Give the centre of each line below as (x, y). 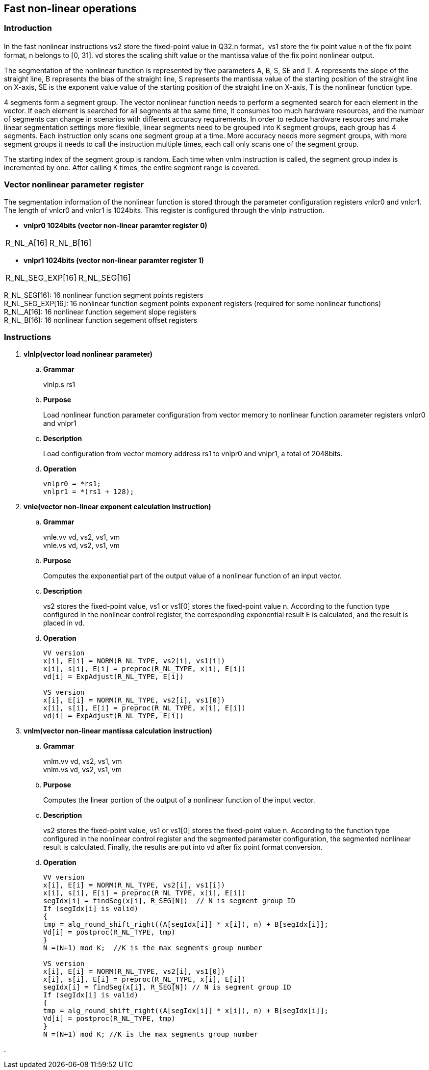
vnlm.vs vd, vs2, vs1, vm (82, 770)
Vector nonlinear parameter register (74, 185)
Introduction (28, 28)
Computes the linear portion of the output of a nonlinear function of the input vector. (179, 800)
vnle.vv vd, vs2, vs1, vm (82, 537)
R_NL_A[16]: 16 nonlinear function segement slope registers (100, 312)
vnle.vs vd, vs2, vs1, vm (81, 546)
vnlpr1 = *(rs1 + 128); (89, 492)
